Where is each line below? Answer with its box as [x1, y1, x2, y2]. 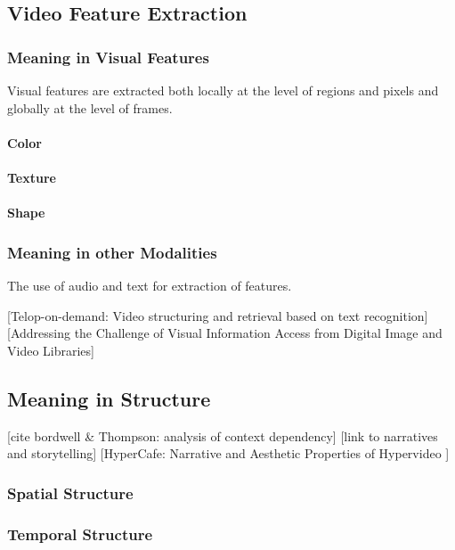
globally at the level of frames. [7, 98, 173, 117]
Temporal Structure [7, 522, 153, 545]
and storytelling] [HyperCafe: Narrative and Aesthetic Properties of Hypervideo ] [7, 444, 450, 463]
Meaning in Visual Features [7, 45, 209, 68]
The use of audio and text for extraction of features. [7, 275, 292, 294]
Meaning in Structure [7, 384, 211, 412]
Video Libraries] [7, 341, 94, 359]
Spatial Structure [7, 481, 134, 504]
